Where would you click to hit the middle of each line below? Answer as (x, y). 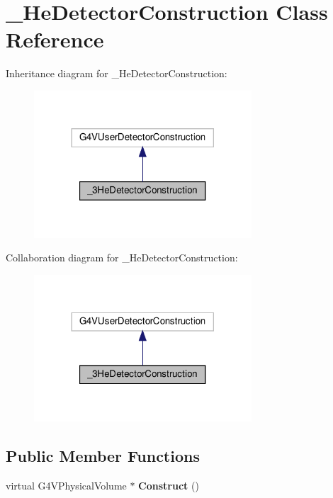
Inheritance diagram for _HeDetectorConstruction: (117, 73)
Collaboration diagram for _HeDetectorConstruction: (122, 258)
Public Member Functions (103, 456)
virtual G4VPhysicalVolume (66, 486)
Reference (55, 39)
